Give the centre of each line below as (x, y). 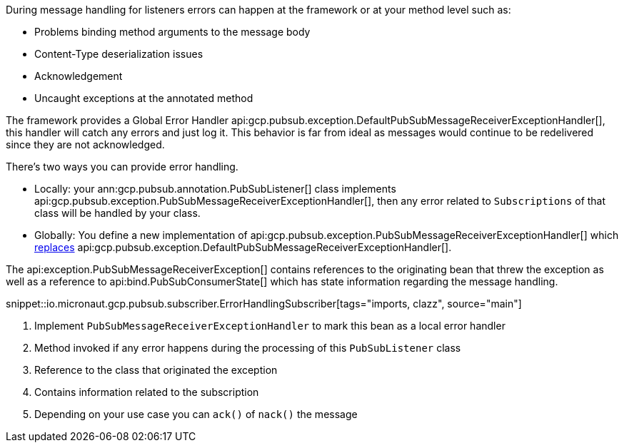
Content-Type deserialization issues (119, 54)
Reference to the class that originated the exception (156, 370)
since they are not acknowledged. (85, 144)
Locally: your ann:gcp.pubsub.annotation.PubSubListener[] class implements (215, 189)
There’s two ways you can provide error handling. (122, 167)
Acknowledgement (79, 76)
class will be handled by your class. (117, 213)
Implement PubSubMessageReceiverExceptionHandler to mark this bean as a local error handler (270, 326)
